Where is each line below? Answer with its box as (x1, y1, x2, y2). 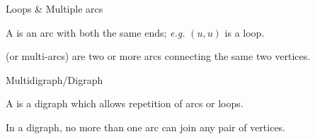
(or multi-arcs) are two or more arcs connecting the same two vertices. (6, 49, 311, 64)
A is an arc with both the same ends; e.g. (6, 25, 185, 40)
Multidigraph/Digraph (6, 72, 103, 87)
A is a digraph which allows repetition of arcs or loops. (6, 96, 244, 111)
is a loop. (224, 25, 265, 40)
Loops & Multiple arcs (6, 1, 103, 16)
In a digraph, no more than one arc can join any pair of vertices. (6, 119, 286, 134)
